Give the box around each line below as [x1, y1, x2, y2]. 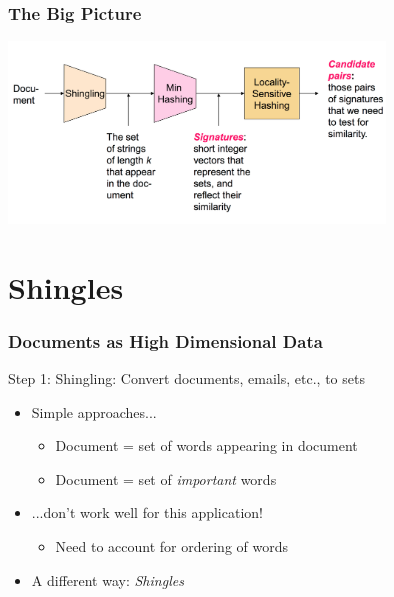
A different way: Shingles [31, 569, 184, 590]
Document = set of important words [55, 468, 277, 489]
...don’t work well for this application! [31, 502, 263, 523]
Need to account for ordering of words [55, 536, 288, 557]
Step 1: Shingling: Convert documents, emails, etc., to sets [8, 368, 365, 389]
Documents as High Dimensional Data [8, 328, 323, 353]
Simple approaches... [31, 401, 157, 422]
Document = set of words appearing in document [55, 435, 358, 456]
